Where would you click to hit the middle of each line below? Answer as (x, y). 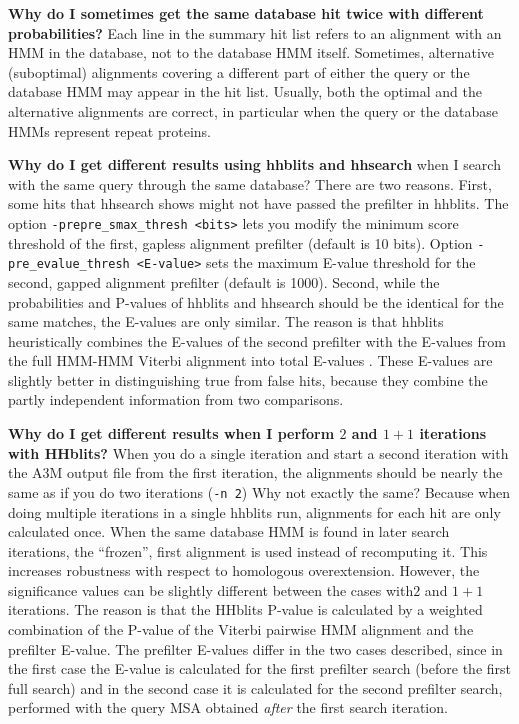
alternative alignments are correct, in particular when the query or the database (253, 110)
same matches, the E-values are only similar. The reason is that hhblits (226, 321)
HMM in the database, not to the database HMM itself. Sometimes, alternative (251, 52)
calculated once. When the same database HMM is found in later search (229, 531)
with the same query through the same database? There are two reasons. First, (250, 183)
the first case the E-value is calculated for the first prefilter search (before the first (259, 668)
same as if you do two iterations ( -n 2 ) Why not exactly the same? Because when (259, 491)
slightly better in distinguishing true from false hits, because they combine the (248, 379)
